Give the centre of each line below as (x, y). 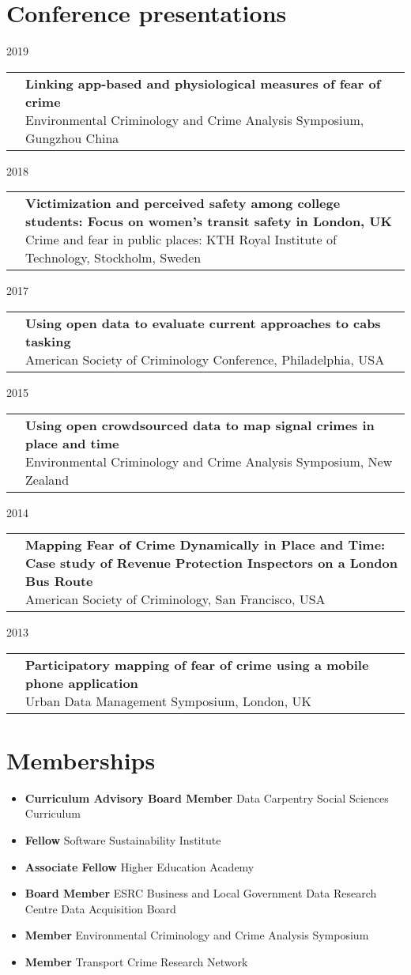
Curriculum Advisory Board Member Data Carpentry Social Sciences (207, 797)
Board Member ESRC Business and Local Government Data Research (201, 893)
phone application (82, 682)
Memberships (81, 760)
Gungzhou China (72, 138)
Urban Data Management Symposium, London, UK (168, 701)
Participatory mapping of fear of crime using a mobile (197, 664)
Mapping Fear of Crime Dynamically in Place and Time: (205, 545)
